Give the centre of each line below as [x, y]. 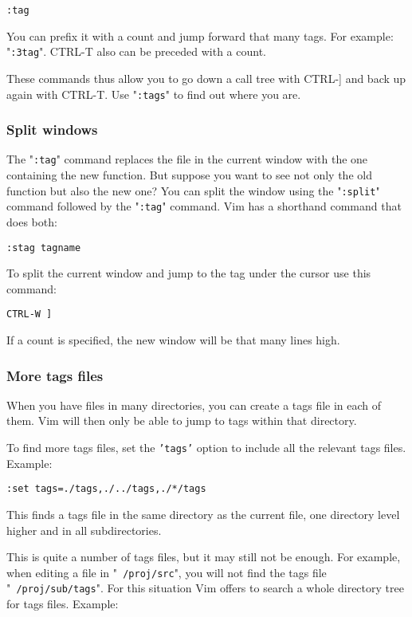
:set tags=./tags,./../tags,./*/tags [106, 489]
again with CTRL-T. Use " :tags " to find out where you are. [154, 94]
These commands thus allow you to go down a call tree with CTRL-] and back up [206, 78]
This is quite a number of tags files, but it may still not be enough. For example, [204, 557]
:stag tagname [44, 248]
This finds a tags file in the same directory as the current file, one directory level [203, 514]
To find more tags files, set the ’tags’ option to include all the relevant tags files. [206, 448]
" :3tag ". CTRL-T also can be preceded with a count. [136, 51]
